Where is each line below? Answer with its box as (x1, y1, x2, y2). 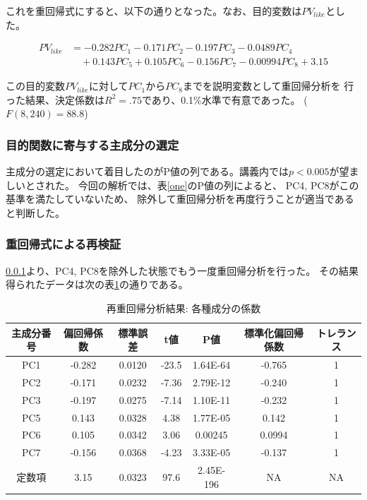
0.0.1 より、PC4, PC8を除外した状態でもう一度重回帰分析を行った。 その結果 (6, 263, 359, 278)
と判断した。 (6, 205, 65, 220)
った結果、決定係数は (6, 92, 104, 107)
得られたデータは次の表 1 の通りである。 (6, 277, 188, 292)
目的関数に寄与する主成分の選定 (6, 136, 179, 153)
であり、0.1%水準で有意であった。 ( (141, 92, 308, 107)
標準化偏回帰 (244, 325, 303, 340)
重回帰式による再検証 (6, 235, 121, 253)
